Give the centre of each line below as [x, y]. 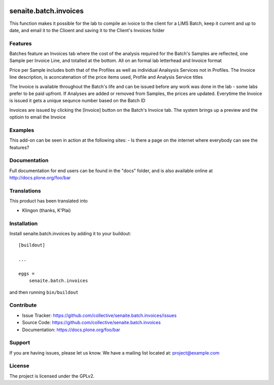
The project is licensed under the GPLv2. [52, 376]
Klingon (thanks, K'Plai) [46, 210]
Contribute [23, 305]
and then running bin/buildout [44, 292]
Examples [22, 130]
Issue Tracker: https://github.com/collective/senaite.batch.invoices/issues [99, 315]
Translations [25, 191]
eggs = [27, 274]
